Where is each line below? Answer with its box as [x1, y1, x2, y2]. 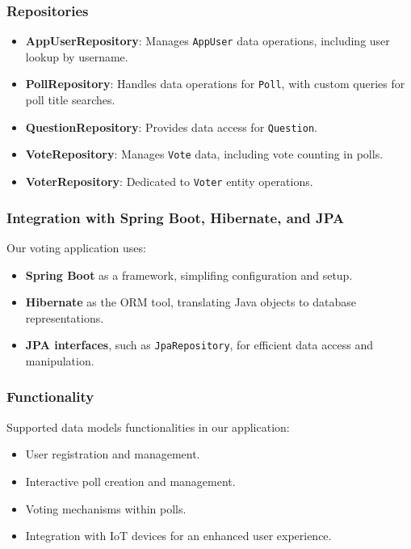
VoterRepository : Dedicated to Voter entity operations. [25, 173, 313, 190]
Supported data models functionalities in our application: [6, 418, 290, 435]
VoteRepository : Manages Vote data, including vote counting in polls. [25, 146, 384, 163]
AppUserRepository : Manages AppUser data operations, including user [25, 32, 390, 49]
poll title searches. [25, 91, 115, 108]
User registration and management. [25, 446, 200, 462]
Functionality [6, 386, 94, 407]
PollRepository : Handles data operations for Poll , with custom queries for [25, 75, 405, 92]
